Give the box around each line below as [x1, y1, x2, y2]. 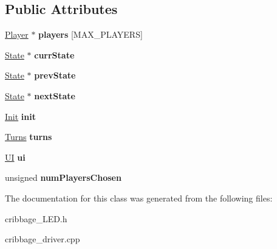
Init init [5, 110, 36, 122]
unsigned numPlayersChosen [5, 171, 121, 184]
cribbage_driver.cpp [5, 233, 80, 245]
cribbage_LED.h [5, 212, 67, 225]
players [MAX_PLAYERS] [38, 28, 143, 41]
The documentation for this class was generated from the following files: [5, 191, 273, 204]
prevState [34, 69, 76, 82]
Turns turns [5, 130, 52, 143]
